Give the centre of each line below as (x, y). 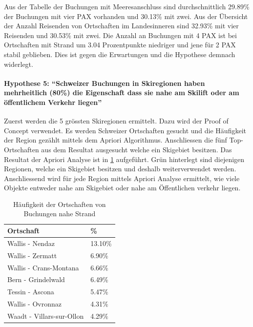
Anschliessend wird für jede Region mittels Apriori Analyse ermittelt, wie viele (122, 178)
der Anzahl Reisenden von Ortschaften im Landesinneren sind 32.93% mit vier (121, 26)
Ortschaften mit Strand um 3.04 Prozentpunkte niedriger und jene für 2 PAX (120, 45)
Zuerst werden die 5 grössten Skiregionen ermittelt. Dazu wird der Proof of (116, 121)
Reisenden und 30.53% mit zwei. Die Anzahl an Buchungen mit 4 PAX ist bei (120, 35)
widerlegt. (19, 64)
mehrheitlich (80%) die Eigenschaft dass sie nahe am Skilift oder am (122, 92)
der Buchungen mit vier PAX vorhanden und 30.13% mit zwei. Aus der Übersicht (126, 16)
